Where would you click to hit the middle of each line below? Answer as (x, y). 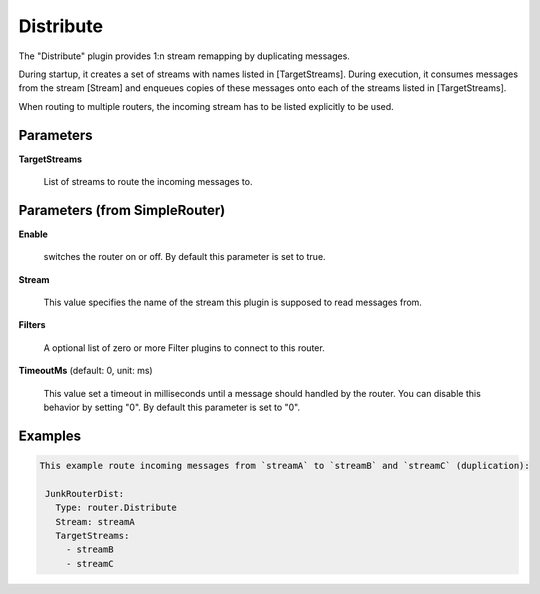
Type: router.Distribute (116, 508)
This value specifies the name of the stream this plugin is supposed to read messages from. (232, 302)
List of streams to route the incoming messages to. (148, 182)
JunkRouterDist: (85, 493)
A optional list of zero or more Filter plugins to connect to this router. (184, 347)
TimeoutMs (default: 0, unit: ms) (86, 371)
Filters (32, 325)
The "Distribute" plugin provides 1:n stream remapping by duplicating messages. (184, 56)
